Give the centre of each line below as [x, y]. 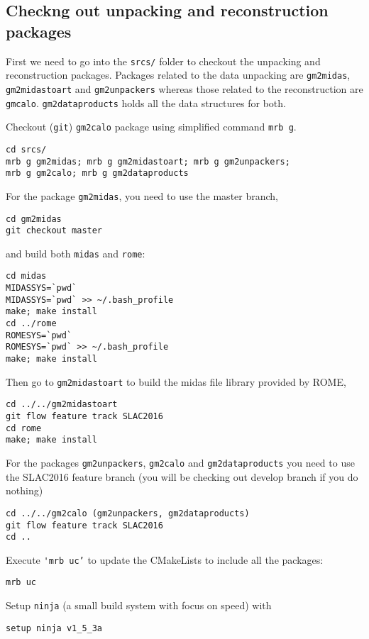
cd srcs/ [26, 149]
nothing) [24, 490]
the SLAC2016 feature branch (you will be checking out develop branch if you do [182, 476]
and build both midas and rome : [76, 253]
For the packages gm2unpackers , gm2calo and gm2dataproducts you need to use [180, 462]
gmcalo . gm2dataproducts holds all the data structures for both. [146, 102]
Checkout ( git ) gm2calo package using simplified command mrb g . [151, 127]
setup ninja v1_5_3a [54, 628]
